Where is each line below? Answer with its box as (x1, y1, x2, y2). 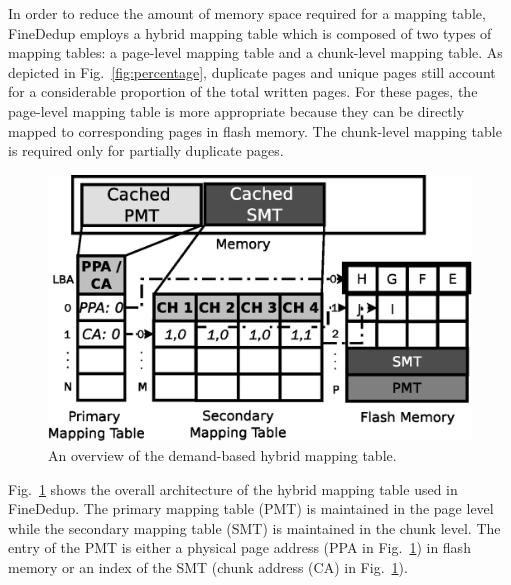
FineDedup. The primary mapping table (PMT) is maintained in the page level (8, 498, 494, 519)
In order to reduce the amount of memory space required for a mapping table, (8, 3, 486, 23)
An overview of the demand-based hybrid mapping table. (48, 445, 397, 465)
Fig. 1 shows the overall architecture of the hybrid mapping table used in (8, 478, 458, 499)
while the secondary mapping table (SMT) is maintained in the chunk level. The (8, 517, 501, 538)
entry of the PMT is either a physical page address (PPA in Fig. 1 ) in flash (8, 537, 471, 558)
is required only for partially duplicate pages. (8, 140, 284, 161)
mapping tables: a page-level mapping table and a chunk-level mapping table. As (8, 42, 503, 63)
